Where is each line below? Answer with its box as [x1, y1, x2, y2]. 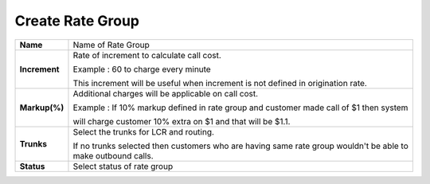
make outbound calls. [72, 150, 154, 161]
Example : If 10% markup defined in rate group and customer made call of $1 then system [72, 102, 408, 113]
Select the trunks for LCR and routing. [72, 126, 215, 137]
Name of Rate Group [72, 39, 150, 50]
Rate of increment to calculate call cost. [72, 49, 222, 61]
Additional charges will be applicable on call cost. [72, 88, 259, 99]
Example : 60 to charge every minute [72, 64, 211, 75]
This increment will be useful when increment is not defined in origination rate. [72, 77, 368, 88]
